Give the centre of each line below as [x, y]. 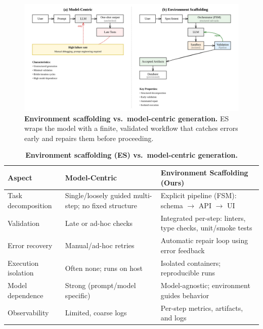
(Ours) [172, 182]
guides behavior [185, 295]
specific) [78, 295]
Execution [23, 263]
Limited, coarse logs [96, 313]
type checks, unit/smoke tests [206, 228]
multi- [143, 195]
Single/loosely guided [98, 195]
